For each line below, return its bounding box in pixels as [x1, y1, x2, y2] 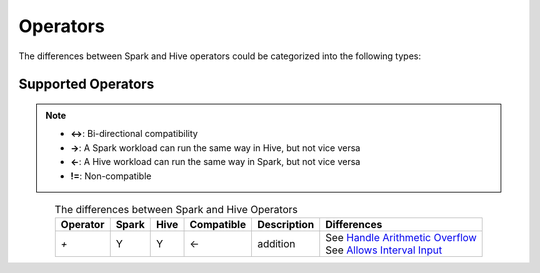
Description [256, 218, 315, 232]
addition [256, 237, 296, 251]
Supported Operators [18, 76, 155, 93]
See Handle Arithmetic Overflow [325, 231, 477, 245]
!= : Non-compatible [70, 170, 152, 182]
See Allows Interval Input [325, 243, 443, 257]
